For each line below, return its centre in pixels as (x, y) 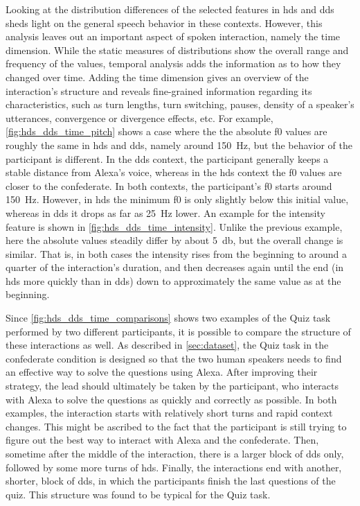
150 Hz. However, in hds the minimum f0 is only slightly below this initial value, (177, 199)
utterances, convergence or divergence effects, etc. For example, (139, 117)
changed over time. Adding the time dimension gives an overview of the (157, 77)
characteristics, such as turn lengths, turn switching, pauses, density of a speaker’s (180, 104)
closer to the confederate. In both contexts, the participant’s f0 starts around (169, 185)
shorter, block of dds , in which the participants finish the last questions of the (171, 481)
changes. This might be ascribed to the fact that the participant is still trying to (176, 426)
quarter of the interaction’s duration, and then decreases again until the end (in (175, 267)
